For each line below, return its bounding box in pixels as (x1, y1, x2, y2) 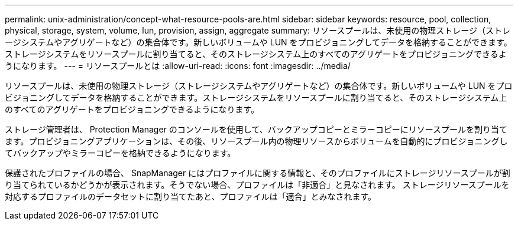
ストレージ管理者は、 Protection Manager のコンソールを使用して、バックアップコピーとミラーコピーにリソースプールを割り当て (5, 124, 507, 134)
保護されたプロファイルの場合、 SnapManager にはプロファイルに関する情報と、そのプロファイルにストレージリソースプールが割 (5, 168, 510, 178)
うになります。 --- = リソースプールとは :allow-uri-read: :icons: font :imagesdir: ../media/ (5, 61, 351, 71)
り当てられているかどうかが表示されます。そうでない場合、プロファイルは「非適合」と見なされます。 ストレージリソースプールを (5, 180, 510, 190)
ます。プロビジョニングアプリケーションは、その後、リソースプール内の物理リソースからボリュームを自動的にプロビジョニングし (5, 136, 508, 146)
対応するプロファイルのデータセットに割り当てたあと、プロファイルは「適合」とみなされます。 (5, 191, 377, 201)
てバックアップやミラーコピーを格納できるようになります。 (5, 148, 236, 158)
